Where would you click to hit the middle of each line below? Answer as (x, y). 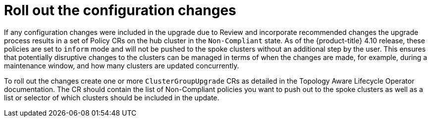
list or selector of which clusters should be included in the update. (112, 97)
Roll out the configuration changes (120, 10)
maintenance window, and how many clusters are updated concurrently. (122, 65)
